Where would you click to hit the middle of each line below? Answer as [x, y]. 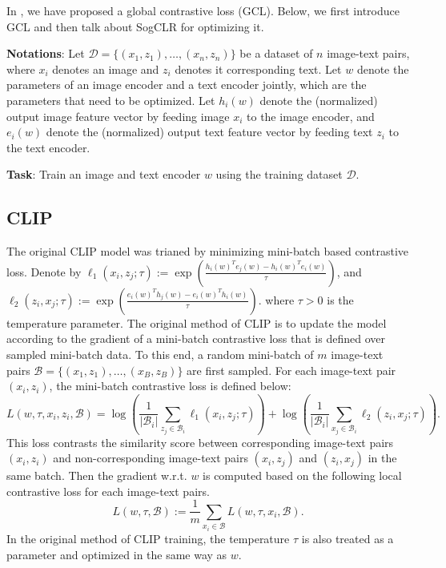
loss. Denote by [44, 271]
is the [340, 299]
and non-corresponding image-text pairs [151, 458]
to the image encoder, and [311, 116]
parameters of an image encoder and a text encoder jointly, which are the [187, 85]
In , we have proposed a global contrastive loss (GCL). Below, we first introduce [203, 10]
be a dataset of [276, 53]
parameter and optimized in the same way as [117, 554]
